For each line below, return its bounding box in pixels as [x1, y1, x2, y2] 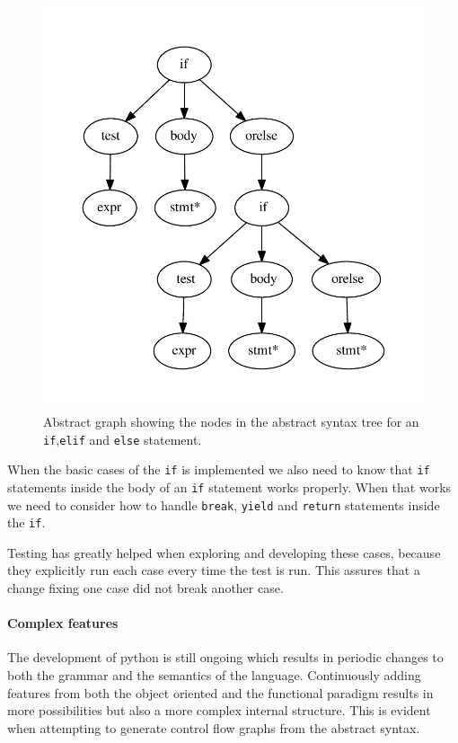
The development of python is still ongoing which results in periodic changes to [7, 648, 444, 667]
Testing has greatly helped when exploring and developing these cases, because [7, 543, 441, 562]
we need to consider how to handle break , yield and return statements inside [7, 495, 440, 514]
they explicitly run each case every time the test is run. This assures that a [7, 561, 420, 579]
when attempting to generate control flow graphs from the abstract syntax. [7, 718, 420, 737]
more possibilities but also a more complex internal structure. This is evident [7, 701, 431, 720]
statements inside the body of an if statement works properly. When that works [7, 477, 452, 496]
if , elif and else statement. [43, 429, 202, 448]
